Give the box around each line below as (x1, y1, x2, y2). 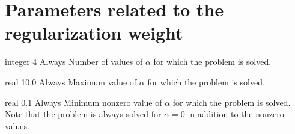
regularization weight (5, 20, 183, 45)
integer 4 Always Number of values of (5, 55, 143, 68)
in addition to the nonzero (187, 108, 284, 120)
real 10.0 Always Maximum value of (5, 75, 137, 88)
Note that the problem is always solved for (5, 108, 162, 120)
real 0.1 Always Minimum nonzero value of (5, 96, 162, 108)
